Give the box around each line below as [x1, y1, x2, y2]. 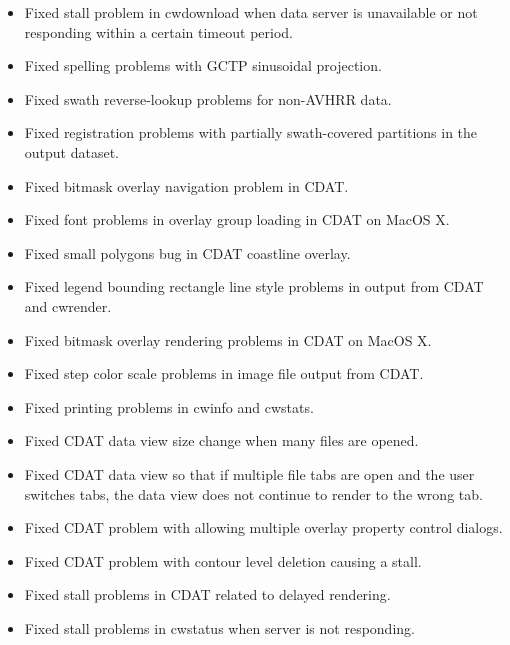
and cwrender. [24, 295, 112, 316]
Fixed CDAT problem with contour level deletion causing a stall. [24, 550, 422, 571]
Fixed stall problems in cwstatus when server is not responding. [24, 617, 415, 638]
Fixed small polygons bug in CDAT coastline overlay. [24, 242, 351, 263]
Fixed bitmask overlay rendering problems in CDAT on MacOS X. [24, 329, 432, 350]
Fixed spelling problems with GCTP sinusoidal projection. [24, 55, 382, 76]
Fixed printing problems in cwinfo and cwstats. [24, 396, 314, 417]
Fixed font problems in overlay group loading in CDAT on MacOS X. [24, 209, 450, 230]
